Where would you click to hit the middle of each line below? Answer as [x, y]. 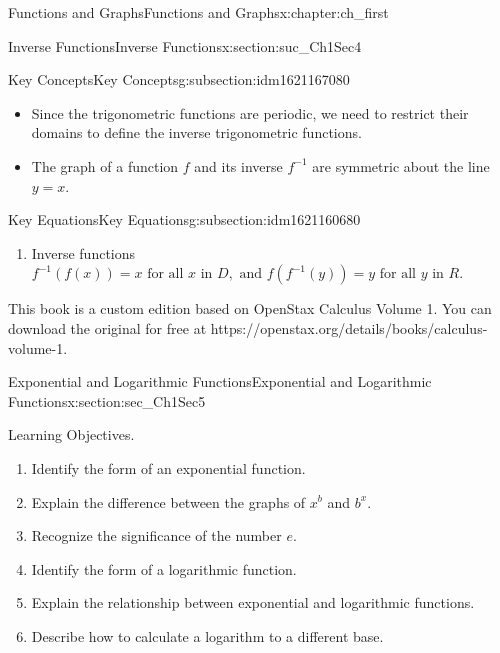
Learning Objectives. [71, 434]
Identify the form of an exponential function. [168, 467]
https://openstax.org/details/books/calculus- [349, 327]
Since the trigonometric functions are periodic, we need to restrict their [250, 112]
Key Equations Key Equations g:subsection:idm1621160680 [184, 219]
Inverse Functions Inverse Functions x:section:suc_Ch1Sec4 [185, 45]
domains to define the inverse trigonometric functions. [196, 132]
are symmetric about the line [401, 165]
